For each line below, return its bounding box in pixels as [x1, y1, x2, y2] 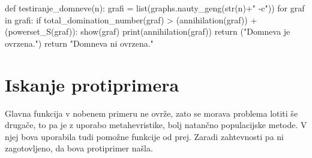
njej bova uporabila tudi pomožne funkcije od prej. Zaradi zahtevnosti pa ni [5, 130, 284, 142]
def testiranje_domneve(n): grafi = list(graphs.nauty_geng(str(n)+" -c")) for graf [5, 2, 305, 14]
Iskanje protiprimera [5, 72, 179, 96]
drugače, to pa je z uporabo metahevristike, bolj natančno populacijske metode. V [5, 118, 307, 131]
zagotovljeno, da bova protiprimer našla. [5, 142, 153, 154]
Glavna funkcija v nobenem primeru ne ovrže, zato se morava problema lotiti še [5, 107, 298, 119]
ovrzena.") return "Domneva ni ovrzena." [5, 37, 154, 49]
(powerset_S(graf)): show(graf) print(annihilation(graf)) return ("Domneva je [5, 25, 290, 38]
